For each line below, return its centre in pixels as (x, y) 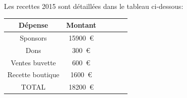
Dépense (33, 25)
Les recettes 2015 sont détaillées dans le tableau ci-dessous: (94, 6)
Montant (81, 25)
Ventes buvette (33, 62)
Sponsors (33, 37)
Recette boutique (33, 74)
